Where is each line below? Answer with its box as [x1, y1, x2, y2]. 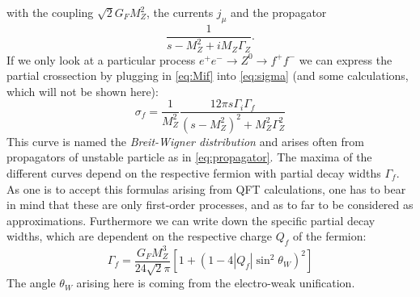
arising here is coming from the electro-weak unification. [76, 274, 355, 291]
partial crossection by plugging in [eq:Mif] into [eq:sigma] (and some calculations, [6, 67, 409, 84]
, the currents [146, 4, 214, 20]
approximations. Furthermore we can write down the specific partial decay [6, 211, 375, 228]
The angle [6, 274, 56, 291]
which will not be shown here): [6, 82, 159, 99]
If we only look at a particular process [6, 51, 196, 68]
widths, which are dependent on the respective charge [6, 228, 273, 245]
